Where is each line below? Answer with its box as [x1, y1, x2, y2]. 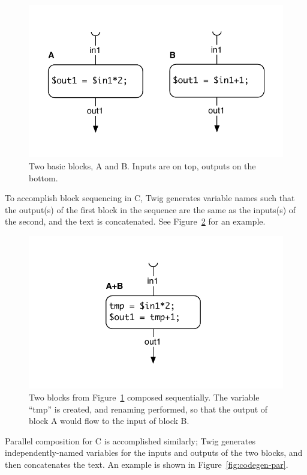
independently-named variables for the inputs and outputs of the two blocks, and [5, 446, 303, 459]
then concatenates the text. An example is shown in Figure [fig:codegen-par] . [5, 458, 288, 470]
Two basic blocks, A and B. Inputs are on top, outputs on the [29, 159, 256, 172]
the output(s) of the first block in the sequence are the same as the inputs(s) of [5, 203, 296, 216]
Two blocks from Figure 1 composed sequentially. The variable [29, 390, 260, 403]
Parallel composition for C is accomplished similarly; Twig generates [5, 434, 255, 447]
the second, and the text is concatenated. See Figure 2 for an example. [5, 215, 266, 228]
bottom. [29, 171, 58, 184]
